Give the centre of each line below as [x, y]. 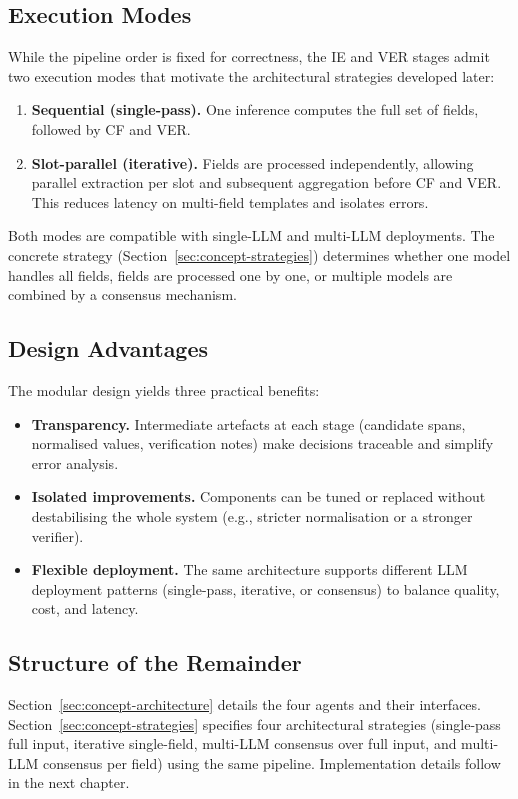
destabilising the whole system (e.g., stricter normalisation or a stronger [252, 515]
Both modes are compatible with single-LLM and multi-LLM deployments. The [251, 235]
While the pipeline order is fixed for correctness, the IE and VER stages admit [249, 56]
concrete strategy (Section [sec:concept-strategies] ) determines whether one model [259, 254]
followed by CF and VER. [111, 128]
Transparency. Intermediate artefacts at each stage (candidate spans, [248, 423]
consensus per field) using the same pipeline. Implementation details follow [271, 762]
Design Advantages [108, 348]
